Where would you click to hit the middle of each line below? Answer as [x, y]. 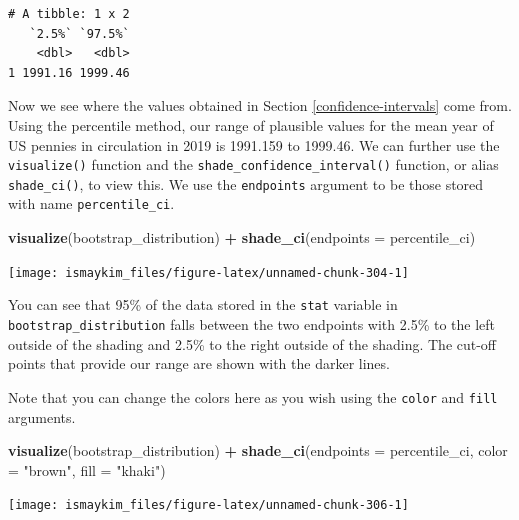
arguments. [42, 416]
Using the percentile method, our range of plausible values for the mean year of [251, 124]
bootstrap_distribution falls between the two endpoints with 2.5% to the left [252, 324]
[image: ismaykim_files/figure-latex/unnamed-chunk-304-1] [208, 272]
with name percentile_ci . [91, 203]
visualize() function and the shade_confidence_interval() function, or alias [253, 164]
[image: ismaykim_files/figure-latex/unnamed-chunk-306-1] [208, 505]
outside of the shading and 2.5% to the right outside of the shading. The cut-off [252, 343]
